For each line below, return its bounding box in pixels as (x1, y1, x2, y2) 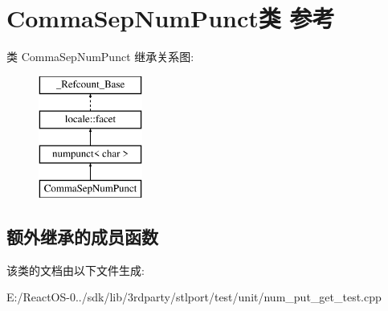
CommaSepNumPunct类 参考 (6, 2, 335, 35)
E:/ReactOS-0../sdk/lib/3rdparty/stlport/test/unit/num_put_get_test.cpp (6, 288, 382, 305)
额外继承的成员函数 (6, 223, 158, 248)
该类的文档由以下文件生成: (6, 261, 145, 278)
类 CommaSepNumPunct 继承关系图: (6, 48, 194, 65)
